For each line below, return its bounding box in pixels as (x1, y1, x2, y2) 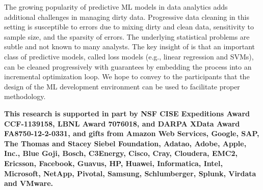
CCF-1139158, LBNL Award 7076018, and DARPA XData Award (4, 118, 240, 129)
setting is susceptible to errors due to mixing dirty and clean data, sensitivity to (4, 21, 254, 32)
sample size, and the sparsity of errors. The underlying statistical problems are (4, 31, 250, 42)
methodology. (4, 91, 46, 102)
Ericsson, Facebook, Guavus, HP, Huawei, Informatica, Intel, (4, 157, 223, 168)
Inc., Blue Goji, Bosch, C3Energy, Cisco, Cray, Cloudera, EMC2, (4, 148, 238, 159)
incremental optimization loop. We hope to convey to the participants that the (4, 71, 250, 82)
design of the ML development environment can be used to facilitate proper (4, 81, 240, 91)
